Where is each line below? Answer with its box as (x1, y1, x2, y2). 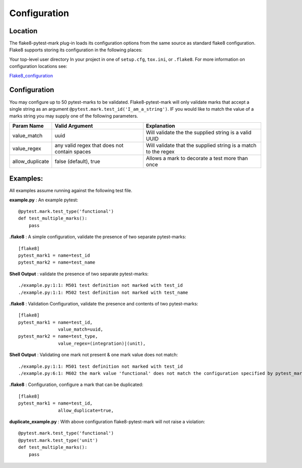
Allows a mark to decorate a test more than (146, 154, 248, 162)
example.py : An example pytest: (9, 197, 79, 203)
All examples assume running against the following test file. (9, 188, 133, 194)
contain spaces (54, 148, 91, 155)
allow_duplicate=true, (58, 408, 114, 413)
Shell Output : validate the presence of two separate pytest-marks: (9, 271, 148, 277)
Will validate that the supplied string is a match (146, 141, 257, 148)
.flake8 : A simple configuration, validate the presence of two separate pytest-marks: (9, 234, 186, 240)
